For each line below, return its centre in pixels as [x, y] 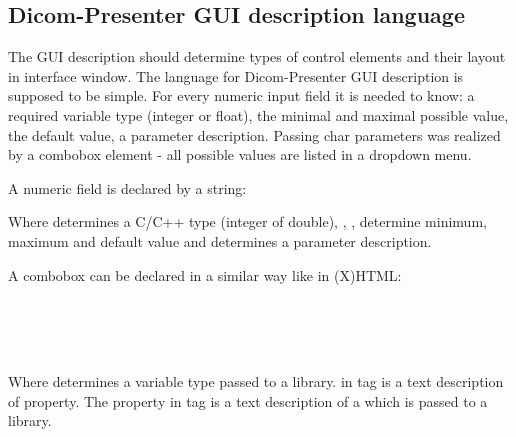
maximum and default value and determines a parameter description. [220, 240]
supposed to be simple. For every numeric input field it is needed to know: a [241, 95]
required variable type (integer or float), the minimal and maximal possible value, [258, 114]
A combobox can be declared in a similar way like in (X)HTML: [205, 274]
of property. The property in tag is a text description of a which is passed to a [248, 400]
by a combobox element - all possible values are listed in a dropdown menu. [240, 154]
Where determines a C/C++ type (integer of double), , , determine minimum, [247, 221]
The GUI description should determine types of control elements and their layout [257, 56]
